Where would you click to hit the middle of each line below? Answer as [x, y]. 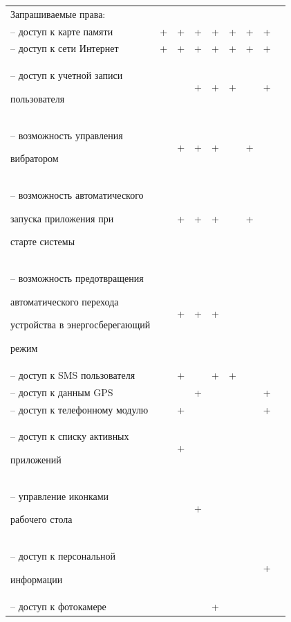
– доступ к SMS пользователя [73, 374]
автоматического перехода [65, 301]
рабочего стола [41, 519]
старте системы [43, 241]
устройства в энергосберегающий [81, 325]
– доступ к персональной [63, 556]
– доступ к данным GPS [62, 392]
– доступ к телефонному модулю [79, 409]
